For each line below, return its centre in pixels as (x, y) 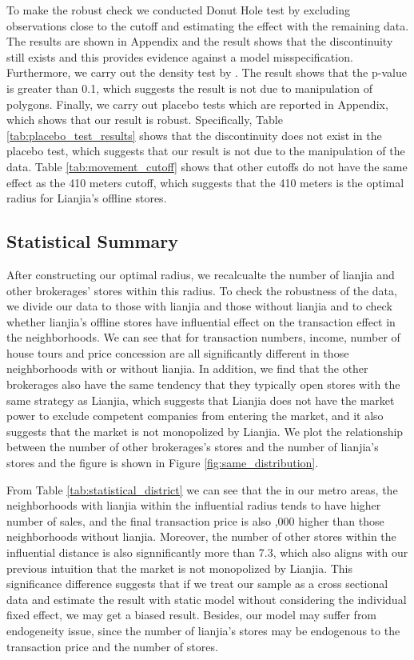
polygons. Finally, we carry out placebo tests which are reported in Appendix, (197, 104)
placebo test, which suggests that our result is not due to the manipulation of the (206, 151)
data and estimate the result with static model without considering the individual (207, 599)
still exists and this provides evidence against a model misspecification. (180, 56)
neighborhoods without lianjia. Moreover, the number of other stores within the (201, 536)
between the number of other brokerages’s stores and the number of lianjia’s (193, 447)
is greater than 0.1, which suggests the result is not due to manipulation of (189, 88)
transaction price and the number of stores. (112, 646)
